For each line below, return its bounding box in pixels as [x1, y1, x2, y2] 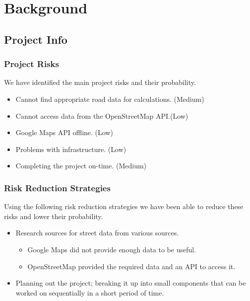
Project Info [4, 31, 67, 47]
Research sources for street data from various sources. [15, 227, 179, 238]
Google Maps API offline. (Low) [15, 127, 113, 138]
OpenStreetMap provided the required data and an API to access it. [27, 261, 236, 271]
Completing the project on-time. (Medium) [15, 160, 147, 171]
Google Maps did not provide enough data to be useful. [27, 244, 196, 254]
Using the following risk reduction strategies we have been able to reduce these [4, 201, 244, 212]
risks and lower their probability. [4, 211, 103, 221]
